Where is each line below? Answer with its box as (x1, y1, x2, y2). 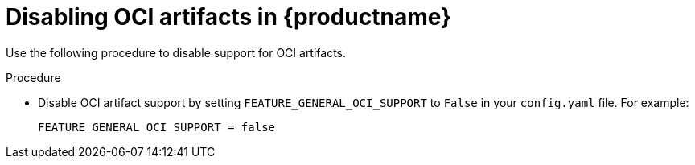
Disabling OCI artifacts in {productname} (6, 3, 452, 31)
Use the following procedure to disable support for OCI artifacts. (6, 45, 347, 60)
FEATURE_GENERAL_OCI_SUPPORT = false (38, 120, 276, 134)
